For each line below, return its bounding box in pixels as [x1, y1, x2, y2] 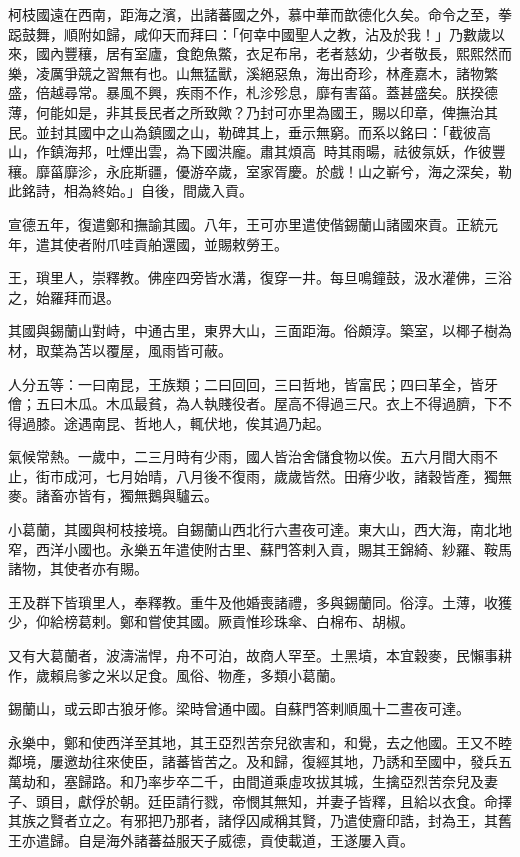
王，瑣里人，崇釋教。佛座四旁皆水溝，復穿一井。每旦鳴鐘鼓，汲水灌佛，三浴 [8, 267, 512, 288]
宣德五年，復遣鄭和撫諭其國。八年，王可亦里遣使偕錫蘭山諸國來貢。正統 [8, 213, 484, 234]
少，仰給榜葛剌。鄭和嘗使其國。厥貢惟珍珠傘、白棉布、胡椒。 [8, 611, 414, 632]
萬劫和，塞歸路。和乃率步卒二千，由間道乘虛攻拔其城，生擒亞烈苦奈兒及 [8, 771, 484, 791]
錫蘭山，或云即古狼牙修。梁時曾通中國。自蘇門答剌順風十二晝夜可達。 [8, 698, 470, 719]
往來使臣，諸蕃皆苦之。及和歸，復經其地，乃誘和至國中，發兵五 [91, 751, 512, 772]
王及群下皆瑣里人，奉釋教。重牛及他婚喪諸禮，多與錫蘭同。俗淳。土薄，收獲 [8, 591, 512, 612]
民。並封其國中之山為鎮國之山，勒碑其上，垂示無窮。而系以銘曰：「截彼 [8, 121, 477, 142]
